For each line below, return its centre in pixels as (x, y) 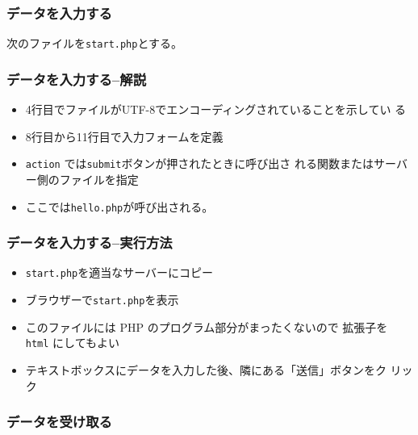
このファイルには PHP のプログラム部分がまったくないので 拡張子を (207, 326)
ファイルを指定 (99, 179)
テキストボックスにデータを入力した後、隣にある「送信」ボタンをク (206, 369)
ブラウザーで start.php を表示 (102, 300)
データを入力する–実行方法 (90, 243)
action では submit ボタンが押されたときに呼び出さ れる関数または (200, 163)
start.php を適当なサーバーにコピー (119, 272)
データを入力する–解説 (76, 79)
